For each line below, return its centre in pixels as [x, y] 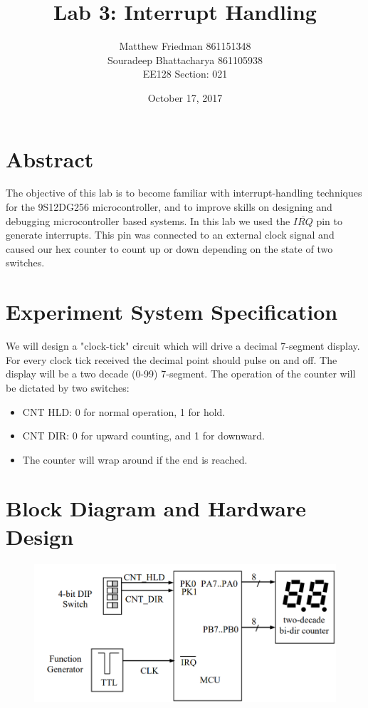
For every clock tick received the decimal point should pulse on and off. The [172, 359]
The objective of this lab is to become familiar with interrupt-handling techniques [184, 193]
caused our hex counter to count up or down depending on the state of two [169, 248]
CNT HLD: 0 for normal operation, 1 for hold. [124, 411]
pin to [329, 220]
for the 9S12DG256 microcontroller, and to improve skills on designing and [169, 207]
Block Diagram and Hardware [156, 508]
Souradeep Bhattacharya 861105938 [185, 59]
